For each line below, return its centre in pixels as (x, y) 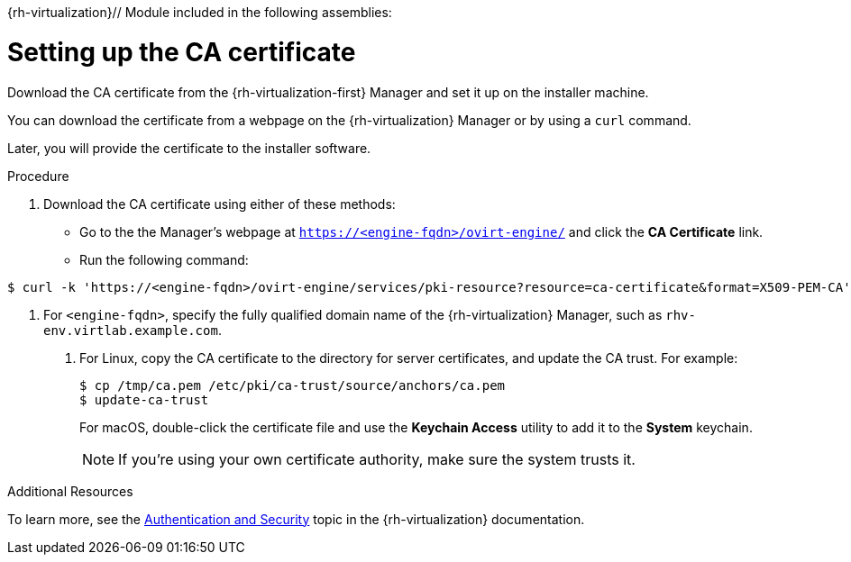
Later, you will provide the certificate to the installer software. (189, 148)
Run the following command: (164, 259)
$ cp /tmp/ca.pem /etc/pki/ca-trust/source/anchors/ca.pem (293, 385)
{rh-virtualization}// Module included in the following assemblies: (200, 12)
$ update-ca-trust (144, 399)
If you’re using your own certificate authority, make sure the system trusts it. (377, 459)
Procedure (38, 176)
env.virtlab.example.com (131, 330)
